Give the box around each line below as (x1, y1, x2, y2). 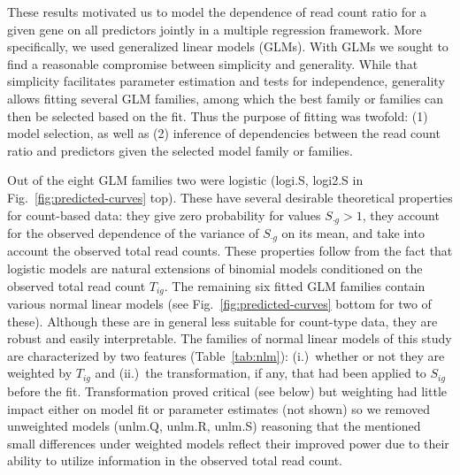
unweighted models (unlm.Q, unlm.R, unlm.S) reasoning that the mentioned (7, 417, 421, 435)
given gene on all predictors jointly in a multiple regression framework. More (7, 19, 422, 38)
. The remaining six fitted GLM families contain (164, 276, 425, 295)
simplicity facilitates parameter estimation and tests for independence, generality (7, 72, 445, 90)
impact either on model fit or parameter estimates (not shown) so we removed (7, 399, 430, 418)
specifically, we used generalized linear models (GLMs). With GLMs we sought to (7, 37, 448, 56)
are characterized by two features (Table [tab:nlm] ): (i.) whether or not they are (7, 346, 445, 364)
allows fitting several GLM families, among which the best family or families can (7, 88, 444, 107)
